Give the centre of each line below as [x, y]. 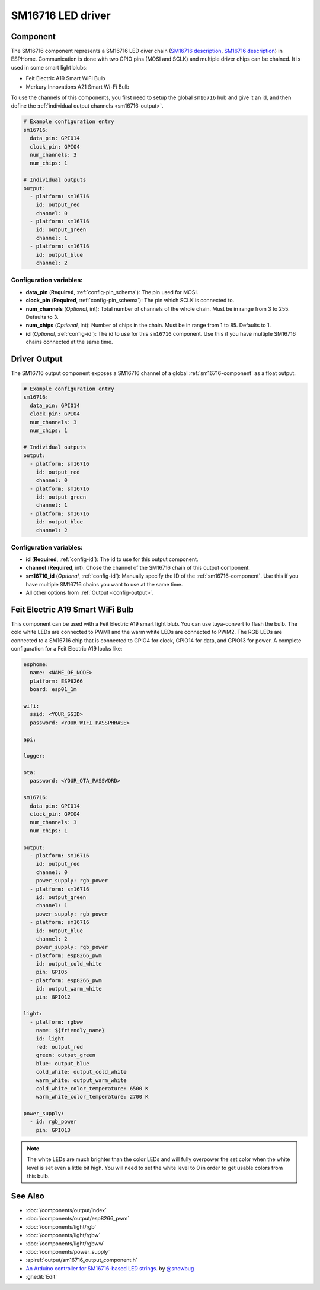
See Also [28, 1196]
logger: [34, 756]
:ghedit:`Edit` [41, 1277]
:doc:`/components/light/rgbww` [65, 1243]
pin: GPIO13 [53, 1130]
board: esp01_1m [53, 690]
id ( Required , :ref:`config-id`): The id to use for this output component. [112, 559]
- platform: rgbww [56, 1022]
